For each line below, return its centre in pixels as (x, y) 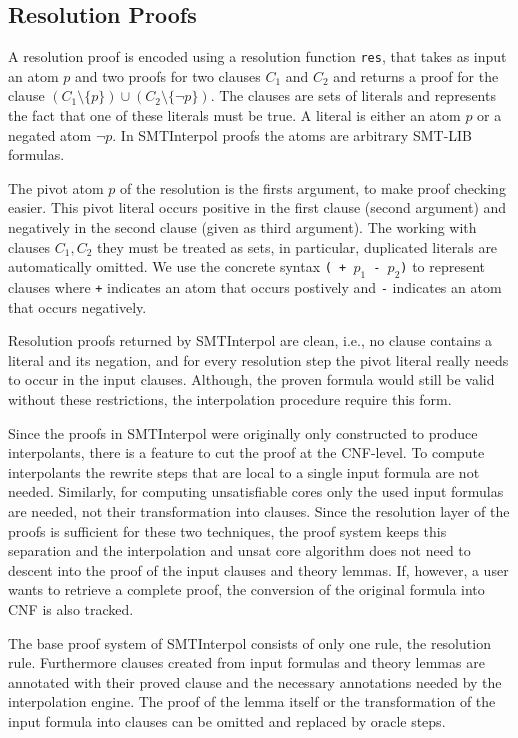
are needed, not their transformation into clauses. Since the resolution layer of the (259, 511)
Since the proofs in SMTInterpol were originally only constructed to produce (243, 432)
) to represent (443, 266)
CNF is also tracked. (71, 608)
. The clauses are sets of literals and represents (353, 95)
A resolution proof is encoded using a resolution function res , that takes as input (257, 56)
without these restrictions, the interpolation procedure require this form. (230, 399)
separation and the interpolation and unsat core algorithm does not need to (239, 550)
